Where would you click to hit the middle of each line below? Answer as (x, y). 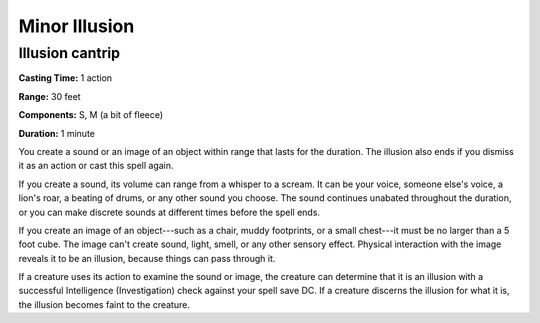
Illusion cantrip (69, 53)
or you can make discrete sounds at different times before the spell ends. (169, 212)
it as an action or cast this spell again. (96, 166)
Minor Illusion (76, 26)
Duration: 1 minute (56, 133)
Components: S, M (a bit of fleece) (91, 115)
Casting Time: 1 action (65, 78)
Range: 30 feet (49, 96)
